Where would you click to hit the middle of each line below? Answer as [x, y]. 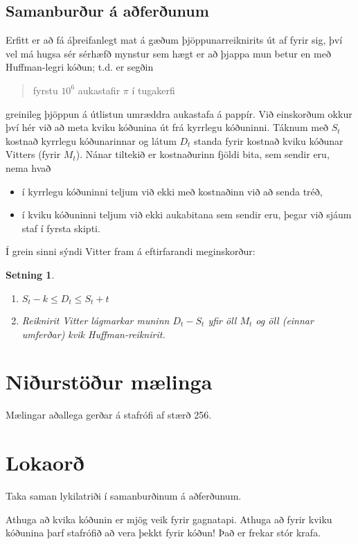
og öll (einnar [285, 320]
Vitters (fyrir [33, 154]
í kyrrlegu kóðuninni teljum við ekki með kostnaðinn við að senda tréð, [172, 191]
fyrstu [45, 90]
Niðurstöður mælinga [109, 381]
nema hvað [28, 167]
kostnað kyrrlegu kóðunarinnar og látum [91, 140]
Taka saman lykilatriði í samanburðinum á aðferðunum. [124, 495]
